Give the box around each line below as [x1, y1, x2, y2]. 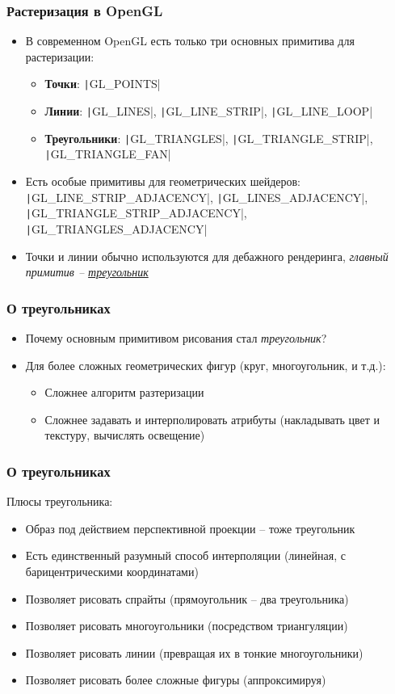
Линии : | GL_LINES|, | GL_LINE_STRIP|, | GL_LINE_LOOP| [44, 103, 373, 120]
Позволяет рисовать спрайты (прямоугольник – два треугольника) [25, 590, 349, 607]
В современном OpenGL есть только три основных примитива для [25, 32, 355, 49]
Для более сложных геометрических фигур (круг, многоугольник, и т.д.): [25, 356, 386, 373]
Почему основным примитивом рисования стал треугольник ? [25, 330, 327, 346]
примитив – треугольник [25, 263, 149, 280]
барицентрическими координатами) [25, 562, 199, 579]
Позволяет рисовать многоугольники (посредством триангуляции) [25, 617, 348, 634]
